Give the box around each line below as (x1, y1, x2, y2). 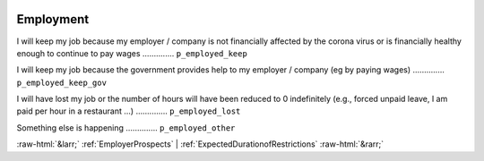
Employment (16, 12, 90, 27)
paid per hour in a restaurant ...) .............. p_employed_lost (16, 106, 241, 116)
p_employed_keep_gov (16, 77, 108, 88)
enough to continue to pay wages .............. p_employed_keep (16, 47, 248, 58)
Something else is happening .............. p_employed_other (16, 122, 236, 133)
